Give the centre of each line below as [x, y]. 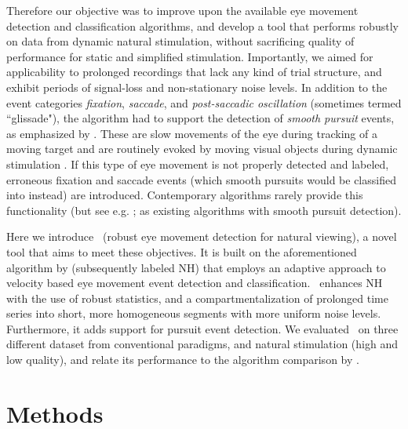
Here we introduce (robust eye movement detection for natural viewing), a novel [202, 236]
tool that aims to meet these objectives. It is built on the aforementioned [182, 251]
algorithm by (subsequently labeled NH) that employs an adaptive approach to [196, 267]
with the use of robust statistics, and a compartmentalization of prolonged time [198, 298]
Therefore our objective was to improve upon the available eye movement [182, 10]
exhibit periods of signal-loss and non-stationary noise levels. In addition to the [197, 87]
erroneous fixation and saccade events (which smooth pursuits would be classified [201, 179]
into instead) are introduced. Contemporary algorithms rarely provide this [185, 195]
